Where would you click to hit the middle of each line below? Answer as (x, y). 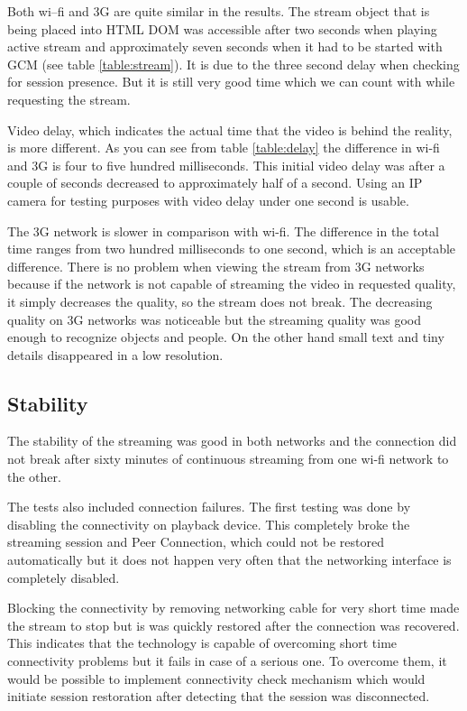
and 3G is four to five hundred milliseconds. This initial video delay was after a (226, 165)
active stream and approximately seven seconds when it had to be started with (225, 46)
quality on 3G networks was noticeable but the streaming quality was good (214, 319)
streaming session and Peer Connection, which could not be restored (196, 542)
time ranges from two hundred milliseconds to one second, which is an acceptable (232, 249)
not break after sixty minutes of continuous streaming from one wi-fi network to (228, 459)
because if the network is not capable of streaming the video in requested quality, (232, 284)
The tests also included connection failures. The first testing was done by (209, 507)
